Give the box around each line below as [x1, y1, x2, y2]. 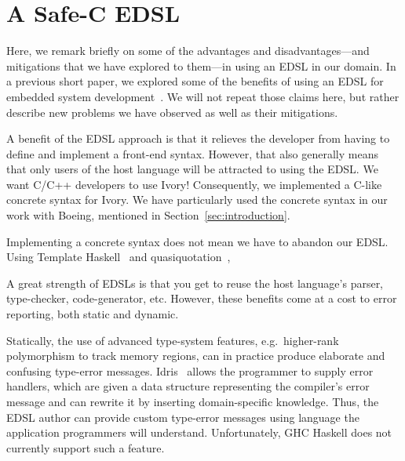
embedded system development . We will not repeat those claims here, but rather [6, 88, 400, 104]
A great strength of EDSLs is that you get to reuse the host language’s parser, [6, 274, 384, 291]
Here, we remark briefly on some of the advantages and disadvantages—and [6, 42, 370, 59]
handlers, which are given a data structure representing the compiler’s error [6, 378, 370, 394]
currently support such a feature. [6, 439, 165, 456]
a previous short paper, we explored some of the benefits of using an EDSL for [6, 73, 384, 89]
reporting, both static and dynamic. [6, 306, 179, 322]
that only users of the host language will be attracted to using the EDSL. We [6, 161, 378, 177]
